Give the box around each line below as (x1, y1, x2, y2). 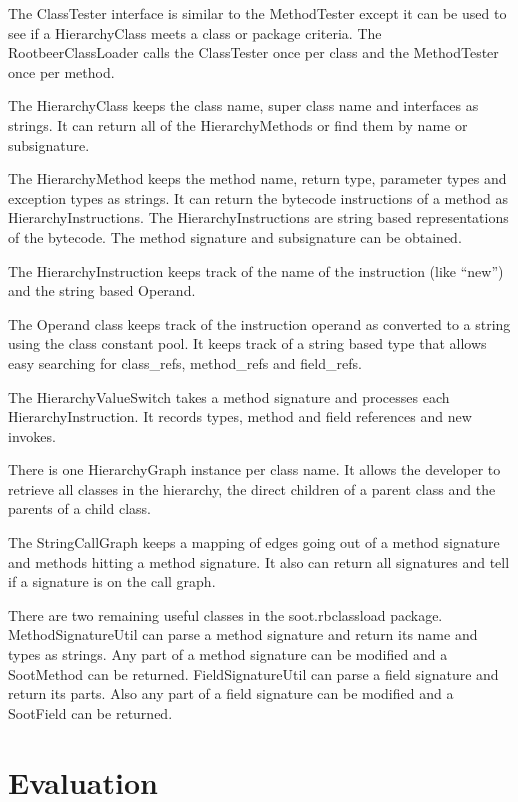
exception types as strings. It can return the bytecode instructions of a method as (8, 187, 509, 208)
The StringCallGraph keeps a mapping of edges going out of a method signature (8, 532, 500, 553)
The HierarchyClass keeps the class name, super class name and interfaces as (8, 95, 479, 116)
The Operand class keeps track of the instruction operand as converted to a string (8, 313, 511, 334)
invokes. (8, 425, 56, 446)
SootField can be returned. (8, 702, 173, 723)
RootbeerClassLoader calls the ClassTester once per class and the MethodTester (8, 42, 499, 63)
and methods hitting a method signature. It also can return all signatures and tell (8, 551, 510, 572)
